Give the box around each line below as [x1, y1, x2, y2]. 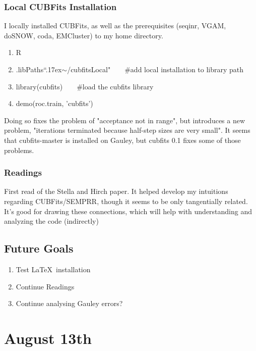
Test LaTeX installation [16, 264, 91, 274]
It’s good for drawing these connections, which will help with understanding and [4, 206, 252, 216]
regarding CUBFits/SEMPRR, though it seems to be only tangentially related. [4, 195, 248, 206]
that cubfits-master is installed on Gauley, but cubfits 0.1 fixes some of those [4, 134, 241, 145]
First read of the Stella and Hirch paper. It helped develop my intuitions [4, 186, 228, 196]
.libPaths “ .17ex [16, 64, 62, 74]
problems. [4, 144, 34, 155]
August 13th [4, 327, 92, 348]
